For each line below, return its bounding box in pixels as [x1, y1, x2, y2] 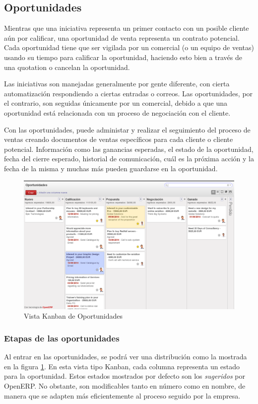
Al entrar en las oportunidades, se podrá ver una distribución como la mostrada [4, 351, 247, 362]
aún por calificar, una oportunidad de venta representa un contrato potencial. [4, 32, 240, 43]
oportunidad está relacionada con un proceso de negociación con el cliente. [4, 107, 231, 118]
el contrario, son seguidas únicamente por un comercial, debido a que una [4, 98, 227, 108]
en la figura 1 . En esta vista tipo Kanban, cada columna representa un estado [4, 361, 240, 371]
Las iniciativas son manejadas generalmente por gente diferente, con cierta [4, 78, 230, 89]
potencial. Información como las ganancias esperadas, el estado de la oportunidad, [4, 143, 254, 154]
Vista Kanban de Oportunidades [24, 311, 123, 321]
